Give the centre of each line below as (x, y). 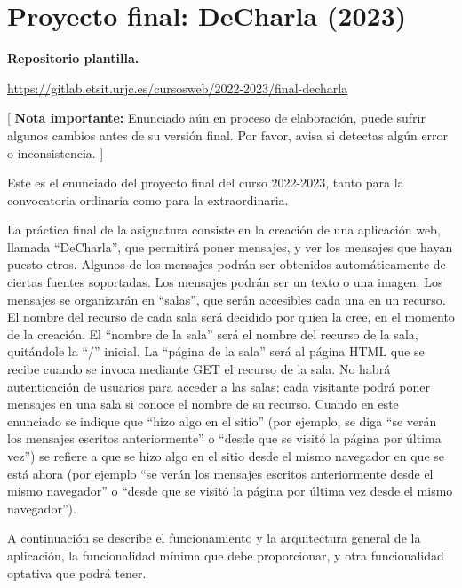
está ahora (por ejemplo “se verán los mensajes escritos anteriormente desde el (220, 473)
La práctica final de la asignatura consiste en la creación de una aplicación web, (224, 230)
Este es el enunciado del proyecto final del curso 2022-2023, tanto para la (206, 183)
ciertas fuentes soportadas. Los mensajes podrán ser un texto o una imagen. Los (225, 282)
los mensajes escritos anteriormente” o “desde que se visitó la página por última (224, 438)
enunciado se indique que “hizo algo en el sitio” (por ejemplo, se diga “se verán (222, 421)
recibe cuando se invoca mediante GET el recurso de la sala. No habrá (199, 369)
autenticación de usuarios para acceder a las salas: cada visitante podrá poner (219, 386)
